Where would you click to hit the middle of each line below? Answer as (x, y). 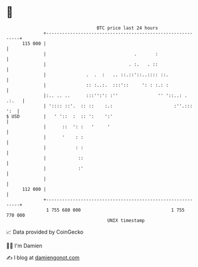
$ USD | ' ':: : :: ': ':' (59, 116)
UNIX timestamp (126, 220)
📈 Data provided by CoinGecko (45, 232)
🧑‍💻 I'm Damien (24, 246)
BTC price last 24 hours (128, 28)
